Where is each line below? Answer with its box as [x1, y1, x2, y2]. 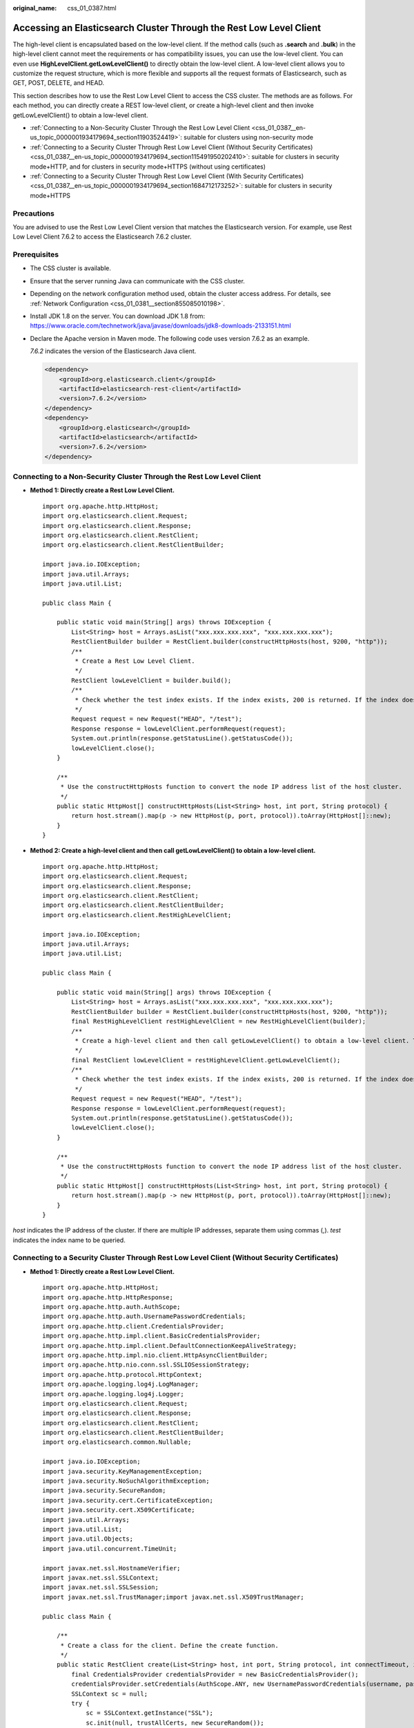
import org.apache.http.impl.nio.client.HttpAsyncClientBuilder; [42, 1351, 268, 1359]
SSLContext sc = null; [71, 1690, 148, 1698]
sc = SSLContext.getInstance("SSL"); [86, 1709, 214, 1717]
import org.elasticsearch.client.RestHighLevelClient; [42, 911, 232, 919]
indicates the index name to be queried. [12, 1236, 126, 1244]
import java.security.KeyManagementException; [42, 1467, 203, 1475]
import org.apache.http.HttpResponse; [42, 1293, 174, 1301]
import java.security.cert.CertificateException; [42, 1496, 214, 1504]
